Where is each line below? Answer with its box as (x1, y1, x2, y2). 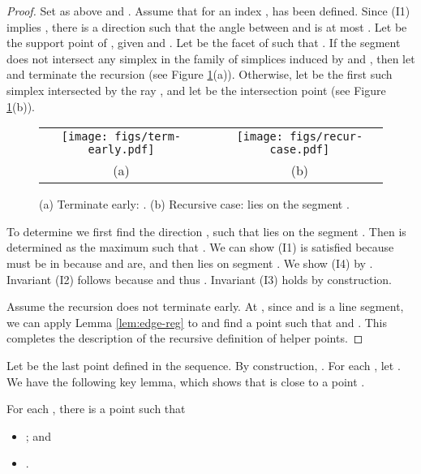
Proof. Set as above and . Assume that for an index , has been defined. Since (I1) (6, 2, 410, 19)
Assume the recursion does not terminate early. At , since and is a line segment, (6, 298, 404, 315)
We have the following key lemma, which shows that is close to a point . (6, 373, 365, 390)
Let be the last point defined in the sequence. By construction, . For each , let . (6, 356, 401, 373)
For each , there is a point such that (6, 400, 186, 417)
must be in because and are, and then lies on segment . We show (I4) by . (6, 254, 373, 271)
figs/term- (114, 130, 182, 144)
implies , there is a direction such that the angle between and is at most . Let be (6, 18, 407, 35)
